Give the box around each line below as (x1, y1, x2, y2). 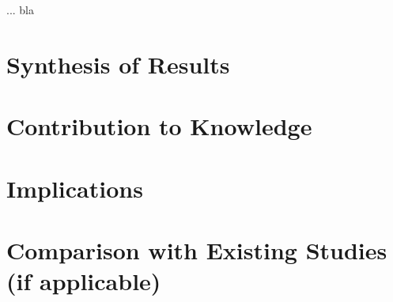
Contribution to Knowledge (6, 110, 312, 142)
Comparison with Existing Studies (6, 233, 387, 266)
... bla (6, 2, 35, 17)
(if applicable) (6, 265, 161, 297)
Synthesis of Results (6, 47, 230, 80)
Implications (6, 172, 143, 204)
